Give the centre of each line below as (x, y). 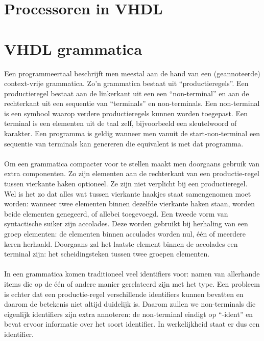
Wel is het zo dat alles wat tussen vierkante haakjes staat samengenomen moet (128, 193)
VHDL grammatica (73, 48)
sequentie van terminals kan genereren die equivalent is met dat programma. (124, 143)
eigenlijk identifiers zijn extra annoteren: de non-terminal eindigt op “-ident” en (129, 314)
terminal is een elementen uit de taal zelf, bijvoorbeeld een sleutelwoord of (121, 123)
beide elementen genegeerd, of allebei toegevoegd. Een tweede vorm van (116, 213)
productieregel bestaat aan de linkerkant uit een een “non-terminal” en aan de (127, 93)
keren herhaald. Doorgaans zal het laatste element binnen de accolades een (121, 243)
